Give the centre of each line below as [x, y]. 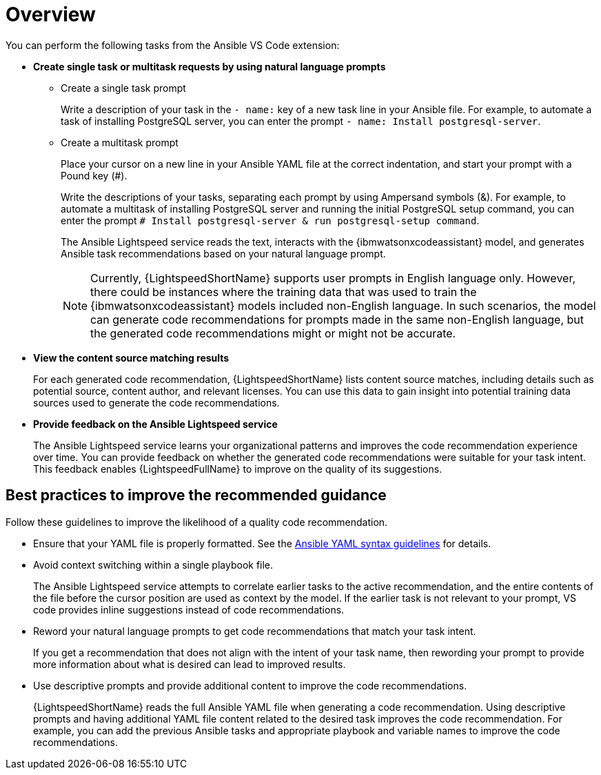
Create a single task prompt [123, 88]
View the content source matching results [131, 357]
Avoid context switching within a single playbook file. [153, 565]
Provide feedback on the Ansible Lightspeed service [155, 424]
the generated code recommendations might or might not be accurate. [273, 333]
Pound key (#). [94, 175]
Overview [51, 14]
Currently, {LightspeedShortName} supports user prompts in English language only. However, [333, 278]
